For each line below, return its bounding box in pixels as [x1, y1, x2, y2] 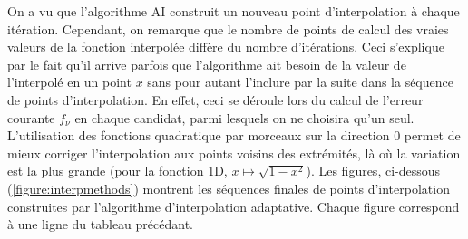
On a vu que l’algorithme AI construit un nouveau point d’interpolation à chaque [7, 2, 460, 20]
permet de [404, 126, 461, 145]
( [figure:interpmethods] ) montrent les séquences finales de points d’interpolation [7, 178, 450, 197]
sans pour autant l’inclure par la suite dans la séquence [147, 72, 453, 91]
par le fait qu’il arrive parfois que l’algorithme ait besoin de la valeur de [7, 54, 406, 73]
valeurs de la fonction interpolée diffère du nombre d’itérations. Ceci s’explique [7, 37, 444, 56]
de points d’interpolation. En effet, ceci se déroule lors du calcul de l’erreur [7, 90, 424, 109]
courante [7, 108, 55, 127]
